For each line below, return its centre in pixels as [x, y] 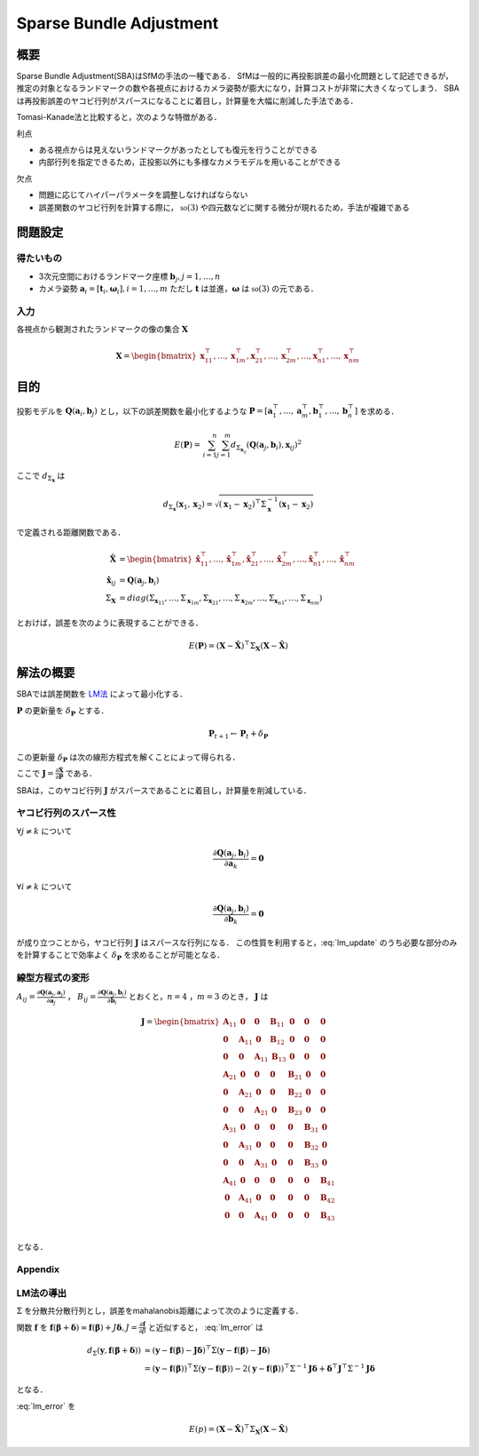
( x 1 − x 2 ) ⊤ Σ [243, 505]
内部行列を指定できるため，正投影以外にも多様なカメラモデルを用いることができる [190, 162]
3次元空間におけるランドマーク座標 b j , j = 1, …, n [130, 277]
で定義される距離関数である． [71, 532]
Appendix [38, 1269]
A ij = [26, 998]
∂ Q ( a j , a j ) [51, 993]
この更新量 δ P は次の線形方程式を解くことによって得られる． [128, 758]
